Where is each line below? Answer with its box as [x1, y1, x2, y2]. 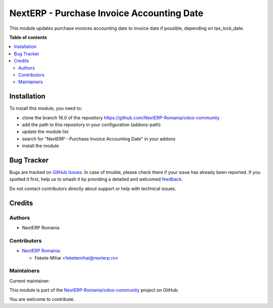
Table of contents [9, 34, 48, 40]
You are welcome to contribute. [9, 296, 75, 302]
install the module [22, 143, 59, 149]
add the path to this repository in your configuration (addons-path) [22, 121, 161, 128]
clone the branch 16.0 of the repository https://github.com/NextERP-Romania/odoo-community [22, 114, 220, 120]
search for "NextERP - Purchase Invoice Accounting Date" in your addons [22, 136, 175, 142]
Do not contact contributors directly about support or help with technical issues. [9, 186, 176, 192]
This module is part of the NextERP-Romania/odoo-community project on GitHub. [9, 287, 179, 293]
